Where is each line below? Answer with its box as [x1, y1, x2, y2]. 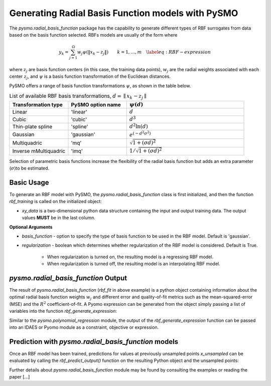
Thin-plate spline [12, 123, 53, 130]
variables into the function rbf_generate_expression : [9, 308, 117, 314]
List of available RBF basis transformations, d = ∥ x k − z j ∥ [9, 93, 147, 100]
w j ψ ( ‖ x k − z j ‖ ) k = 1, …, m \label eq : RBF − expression [77, 49, 211, 56]
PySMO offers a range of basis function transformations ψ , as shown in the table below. [9, 83, 191, 89]
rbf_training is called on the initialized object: [9, 199, 102, 205]
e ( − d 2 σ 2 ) [129, 129, 151, 138]
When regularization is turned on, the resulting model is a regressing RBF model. [47, 254, 213, 260]
